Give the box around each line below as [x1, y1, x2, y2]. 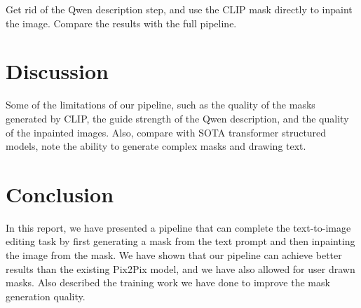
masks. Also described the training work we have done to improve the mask [6, 275, 330, 290]
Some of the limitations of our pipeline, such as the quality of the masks [6, 97, 315, 112]
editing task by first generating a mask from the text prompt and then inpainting [6, 234, 355, 248]
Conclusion [6, 179, 114, 208]
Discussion [6, 57, 109, 85]
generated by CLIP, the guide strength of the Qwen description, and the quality [6, 111, 349, 125]
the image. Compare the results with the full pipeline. [6, 15, 237, 30]
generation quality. [6, 288, 86, 303]
